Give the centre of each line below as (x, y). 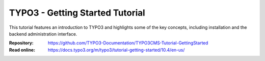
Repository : (21, 43)
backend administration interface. (43, 34)
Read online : (22, 50)
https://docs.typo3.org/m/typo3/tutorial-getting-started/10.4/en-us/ (116, 50)
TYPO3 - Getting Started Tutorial (77, 13)
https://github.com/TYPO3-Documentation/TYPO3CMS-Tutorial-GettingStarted (128, 43)
